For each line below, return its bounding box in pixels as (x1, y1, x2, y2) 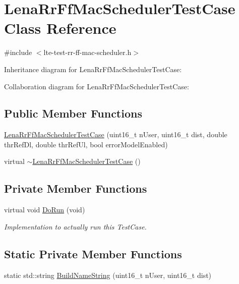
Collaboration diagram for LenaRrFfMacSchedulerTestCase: (4, 81, 189, 91)
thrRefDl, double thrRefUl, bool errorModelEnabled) (4, 139, 168, 149)
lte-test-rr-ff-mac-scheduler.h (43, 47, 132, 58)
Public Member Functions (4, 105, 142, 121)
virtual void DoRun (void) (4, 204, 85, 215)
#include (4, 47, 32, 58)
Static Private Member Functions (4, 246, 182, 261)
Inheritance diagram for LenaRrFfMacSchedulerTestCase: (4, 64, 182, 74)
